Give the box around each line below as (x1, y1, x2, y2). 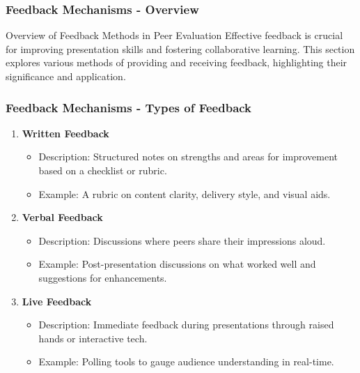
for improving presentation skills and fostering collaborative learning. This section (6, 41, 355, 56)
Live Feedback (22, 294, 92, 308)
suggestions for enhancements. (38, 270, 167, 284)
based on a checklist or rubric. (38, 163, 167, 177)
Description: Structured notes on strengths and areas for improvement (38, 149, 338, 164)
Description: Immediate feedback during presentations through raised (38, 317, 334, 332)
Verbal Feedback (22, 210, 103, 224)
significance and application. (6, 69, 126, 83)
